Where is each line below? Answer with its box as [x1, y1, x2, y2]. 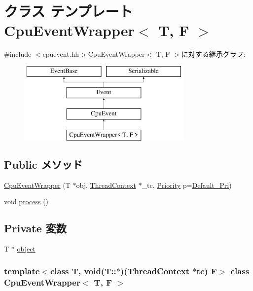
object [17, 244, 36, 254]
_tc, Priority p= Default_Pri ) [142, 180, 232, 190]
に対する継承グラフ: [181, 49, 246, 59]
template [4, 264, 40, 277]
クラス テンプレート [4, 1, 133, 21]
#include [4, 49, 32, 59]
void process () [4, 196, 49, 207]
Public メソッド [4, 157, 83, 172]
